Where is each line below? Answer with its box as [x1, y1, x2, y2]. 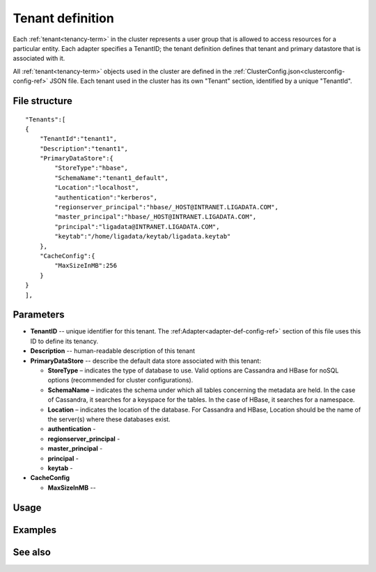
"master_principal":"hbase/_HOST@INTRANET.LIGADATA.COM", [54, 213, 257, 221]
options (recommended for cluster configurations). [47, 376, 194, 384]
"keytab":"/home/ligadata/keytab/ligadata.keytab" [54, 232, 231, 241]
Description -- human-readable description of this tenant [30, 347, 195, 355]
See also [13, 546, 52, 558]
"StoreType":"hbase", [54, 164, 129, 172]
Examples [13, 524, 57, 536]
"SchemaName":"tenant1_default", [54, 174, 169, 181]
